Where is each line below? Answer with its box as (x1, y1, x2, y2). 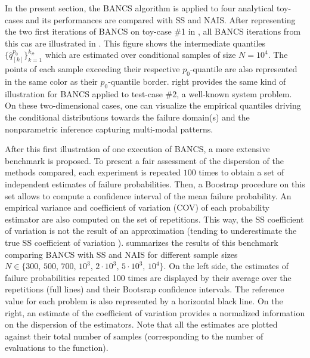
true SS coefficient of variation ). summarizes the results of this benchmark (5, 236, 278, 248)
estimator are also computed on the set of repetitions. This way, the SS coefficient (5, 212, 304, 225)
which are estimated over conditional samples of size (45, 48, 236, 61)
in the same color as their (5, 75, 98, 88)
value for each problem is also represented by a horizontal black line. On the (5, 294, 283, 307)
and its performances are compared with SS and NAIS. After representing (26, 13, 296, 26)
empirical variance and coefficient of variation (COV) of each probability (5, 201, 269, 214)
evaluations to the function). (5, 341, 108, 354)
